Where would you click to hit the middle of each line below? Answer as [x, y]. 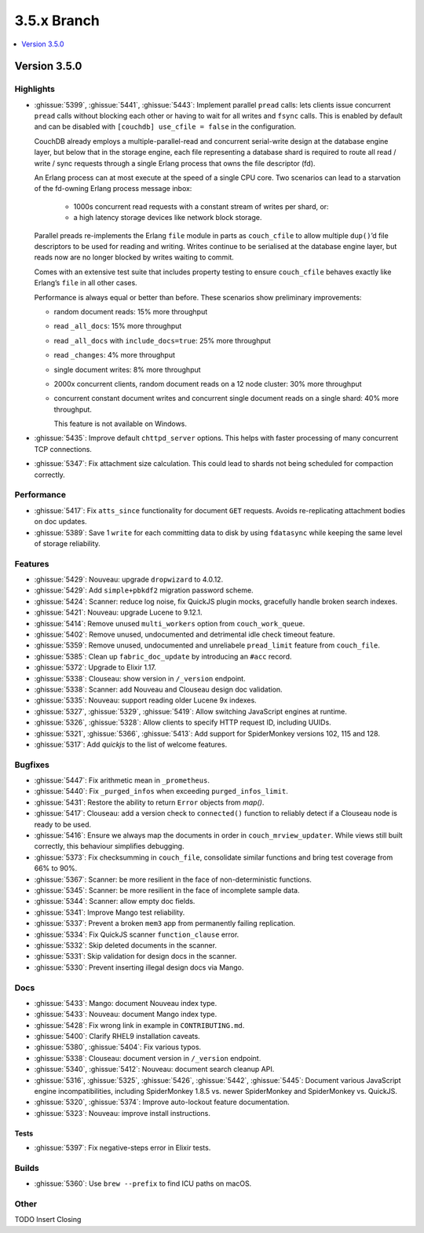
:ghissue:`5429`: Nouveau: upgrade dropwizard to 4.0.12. [129, 580]
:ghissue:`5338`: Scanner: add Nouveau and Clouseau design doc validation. [158, 689]
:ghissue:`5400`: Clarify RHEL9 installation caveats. [117, 1037]
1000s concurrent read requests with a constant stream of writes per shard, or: [201, 206]
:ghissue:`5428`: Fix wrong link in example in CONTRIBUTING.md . [139, 1025]
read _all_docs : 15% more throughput [118, 326]
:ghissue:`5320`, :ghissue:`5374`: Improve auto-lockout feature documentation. [162, 1102]
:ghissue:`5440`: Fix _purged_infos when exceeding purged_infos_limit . [161, 791]
